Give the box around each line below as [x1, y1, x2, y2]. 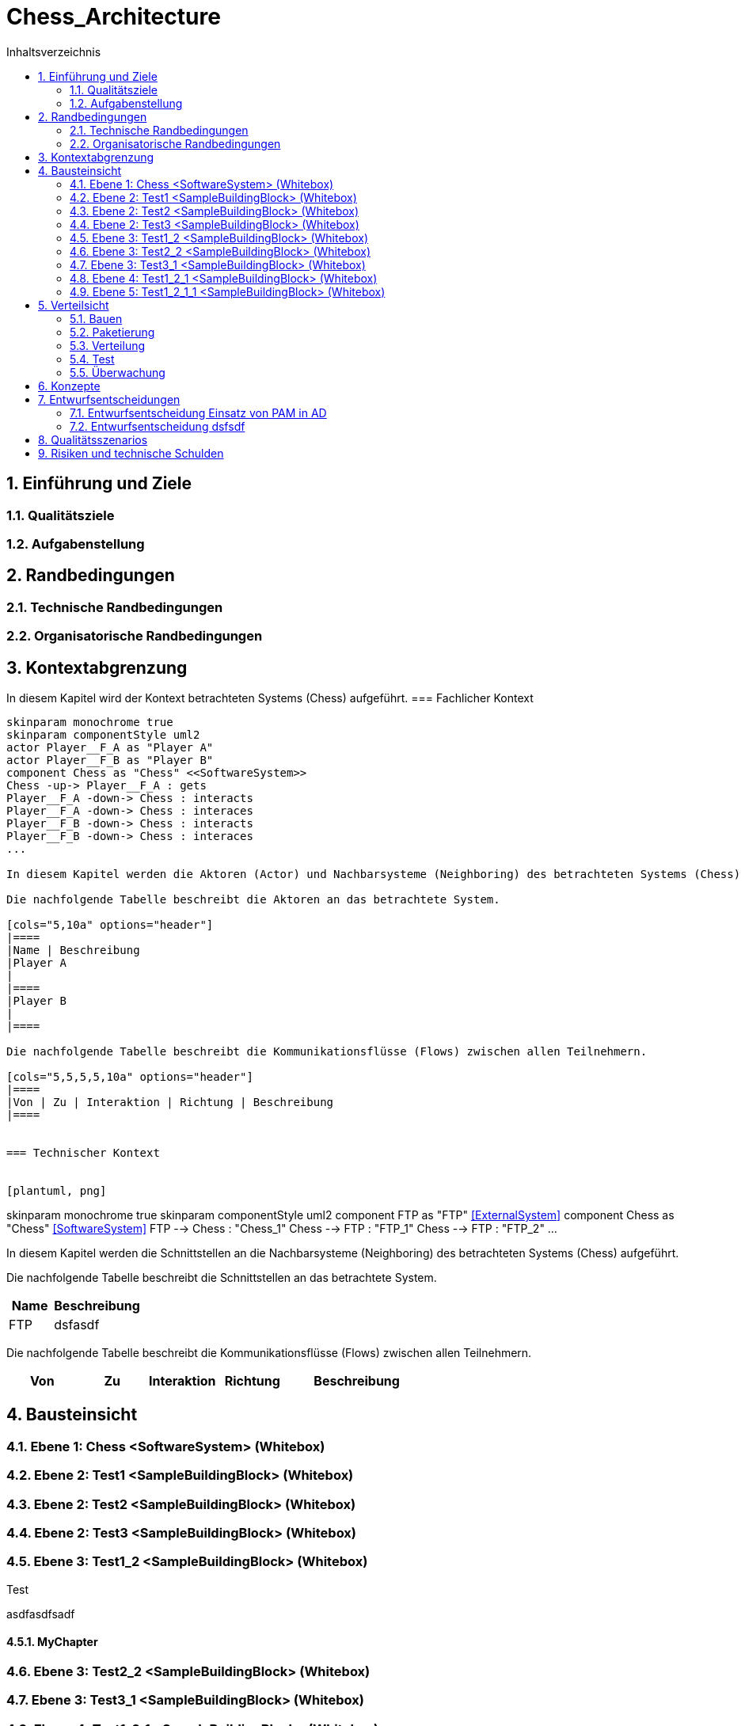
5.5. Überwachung [70, 365, 165, 379]
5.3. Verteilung [70, 338, 146, 352]
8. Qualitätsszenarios [38, 432, 148, 447]
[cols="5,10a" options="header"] [6, 918, 214, 932]
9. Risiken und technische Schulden [38, 446, 224, 460]
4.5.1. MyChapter [6, 1635, 98, 1649]
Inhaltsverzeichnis [6, 44, 101, 59]
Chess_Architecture [6, 3, 221, 30]
